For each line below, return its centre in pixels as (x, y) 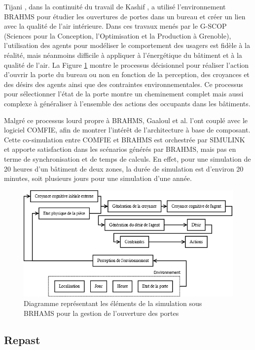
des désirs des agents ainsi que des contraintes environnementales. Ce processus (124, 84)
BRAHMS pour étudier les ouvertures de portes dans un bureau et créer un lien (125, 16)
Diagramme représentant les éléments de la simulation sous (113, 303)
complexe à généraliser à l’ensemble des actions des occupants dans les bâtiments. (127, 103)
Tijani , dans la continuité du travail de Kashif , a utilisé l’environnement (115, 6)
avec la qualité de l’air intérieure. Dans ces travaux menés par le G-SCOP (115, 26)
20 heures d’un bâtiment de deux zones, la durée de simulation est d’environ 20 (124, 168)
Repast (22, 340)
